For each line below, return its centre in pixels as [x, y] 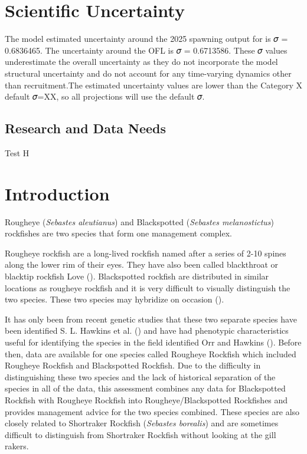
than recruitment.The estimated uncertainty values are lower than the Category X [153, 85]
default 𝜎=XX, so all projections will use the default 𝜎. [105, 96]
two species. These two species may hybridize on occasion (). [115, 299]
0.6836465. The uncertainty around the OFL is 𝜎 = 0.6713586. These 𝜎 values [146, 50]
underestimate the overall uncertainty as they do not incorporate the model [141, 62]
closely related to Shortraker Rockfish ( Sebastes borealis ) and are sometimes [142, 423]
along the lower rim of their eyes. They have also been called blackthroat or [142, 264]
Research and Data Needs [86, 128]
